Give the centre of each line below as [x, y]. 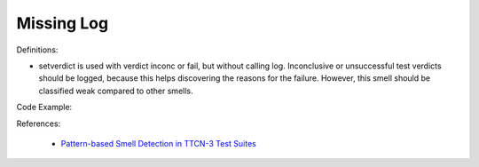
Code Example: [44, 107]
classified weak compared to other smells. [116, 91]
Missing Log [63, 23]
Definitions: [37, 50]
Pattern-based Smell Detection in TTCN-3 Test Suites [158, 143]
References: [39, 123]
